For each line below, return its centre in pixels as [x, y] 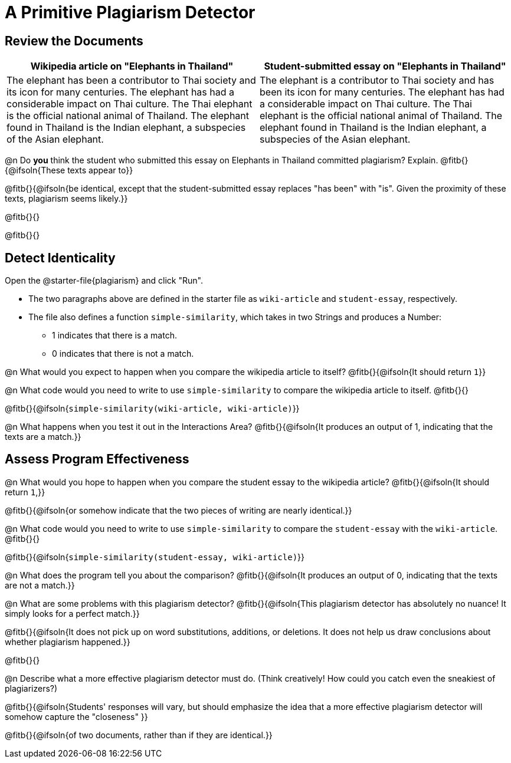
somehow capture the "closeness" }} [76, 716]
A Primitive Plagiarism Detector [130, 12]
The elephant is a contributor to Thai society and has [377, 80]
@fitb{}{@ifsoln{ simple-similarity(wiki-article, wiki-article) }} [152, 409]
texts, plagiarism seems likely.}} [66, 199]
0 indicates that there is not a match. [123, 354]
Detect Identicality [60, 258]
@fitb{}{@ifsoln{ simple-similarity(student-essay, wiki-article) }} [155, 557]
